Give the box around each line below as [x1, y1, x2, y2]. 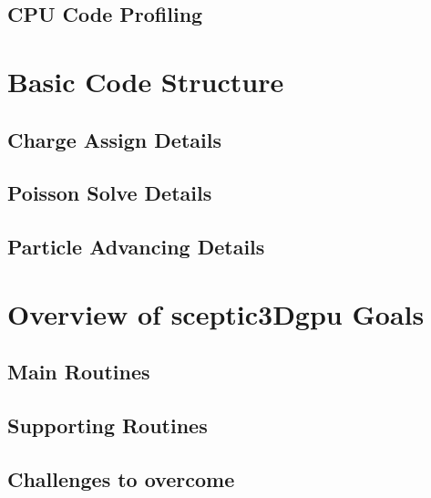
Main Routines [7, 358, 150, 386]
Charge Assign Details [7, 125, 221, 153]
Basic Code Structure [7, 62, 284, 99]
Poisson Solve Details [7, 179, 212, 207]
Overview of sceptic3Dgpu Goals [7, 295, 425, 332]
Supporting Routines [7, 411, 208, 440]
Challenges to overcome [7, 464, 235, 493]
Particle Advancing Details [7, 233, 265, 261]
